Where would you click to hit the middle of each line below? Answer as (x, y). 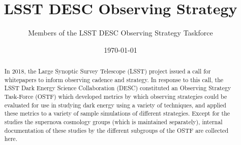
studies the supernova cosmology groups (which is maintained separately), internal (113, 122)
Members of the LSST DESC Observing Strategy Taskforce (120, 33)
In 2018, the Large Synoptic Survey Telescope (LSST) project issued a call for (108, 71)
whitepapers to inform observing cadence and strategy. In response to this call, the (114, 79)
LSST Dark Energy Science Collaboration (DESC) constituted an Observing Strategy (118, 88)
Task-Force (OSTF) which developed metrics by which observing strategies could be (116, 97)
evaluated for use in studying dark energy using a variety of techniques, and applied (115, 105)
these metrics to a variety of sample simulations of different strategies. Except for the (117, 113)
